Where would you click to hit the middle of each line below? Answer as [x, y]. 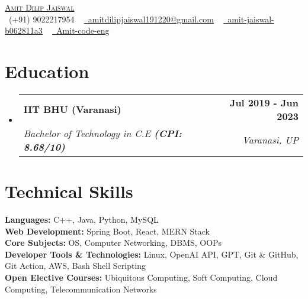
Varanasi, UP [270, 140]
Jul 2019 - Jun [264, 102]
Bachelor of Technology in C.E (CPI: [102, 133]
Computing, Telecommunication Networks [81, 289]
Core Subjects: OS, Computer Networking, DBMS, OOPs [113, 243]
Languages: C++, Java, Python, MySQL [82, 220]
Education [47, 71]
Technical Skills [69, 191]
